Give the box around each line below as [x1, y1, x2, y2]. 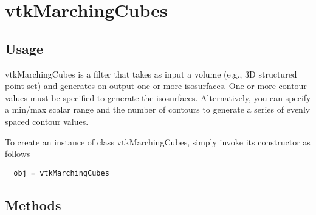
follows [5, 147, 30, 160]
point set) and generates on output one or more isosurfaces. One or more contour [5, 79, 307, 92]
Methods [5, 195, 61, 214]
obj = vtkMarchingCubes [13, 168, 109, 177]
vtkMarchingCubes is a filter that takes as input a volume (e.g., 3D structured [5, 67, 297, 80]
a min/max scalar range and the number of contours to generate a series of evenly [5, 103, 311, 116]
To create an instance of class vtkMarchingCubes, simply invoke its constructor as [5, 135, 311, 148]
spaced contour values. [5, 114, 89, 127]
